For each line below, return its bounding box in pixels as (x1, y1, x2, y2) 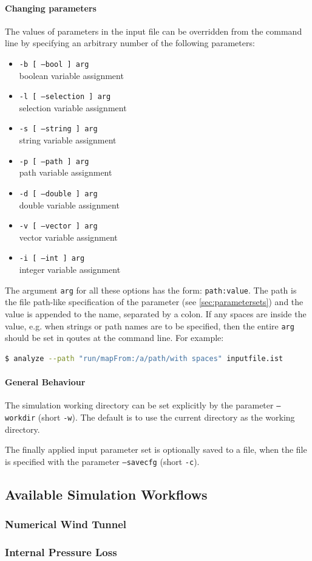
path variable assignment (19, 166, 112, 179)
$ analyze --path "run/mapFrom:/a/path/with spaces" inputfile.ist (5, 354, 283, 363)
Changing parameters (5, 1, 97, 14)
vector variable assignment (19, 230, 118, 243)
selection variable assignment (19, 101, 127, 114)
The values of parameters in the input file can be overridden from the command (5, 24, 302, 37)
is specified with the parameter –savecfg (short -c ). (5, 455, 200, 467)
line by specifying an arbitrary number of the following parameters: (5, 36, 255, 49)
